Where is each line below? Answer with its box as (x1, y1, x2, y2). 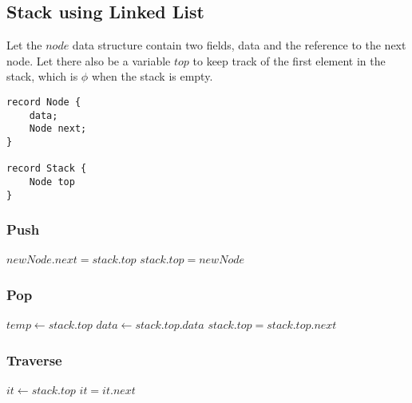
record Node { (6, 96, 81, 108)
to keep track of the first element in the (192, 52, 386, 69)
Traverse (6, 350, 62, 369)
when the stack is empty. (91, 68, 213, 85)
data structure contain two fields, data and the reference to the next (72, 37, 406, 53)
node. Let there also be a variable (6, 52, 171, 69)
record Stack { (6, 163, 87, 175)
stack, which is (6, 68, 78, 85)
